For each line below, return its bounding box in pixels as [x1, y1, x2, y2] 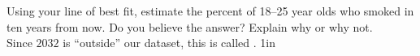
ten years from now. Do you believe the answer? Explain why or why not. [6, 18, 373, 35]
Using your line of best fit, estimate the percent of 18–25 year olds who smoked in [6, 2, 414, 19]
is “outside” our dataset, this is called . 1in [63, 34, 275, 51]
